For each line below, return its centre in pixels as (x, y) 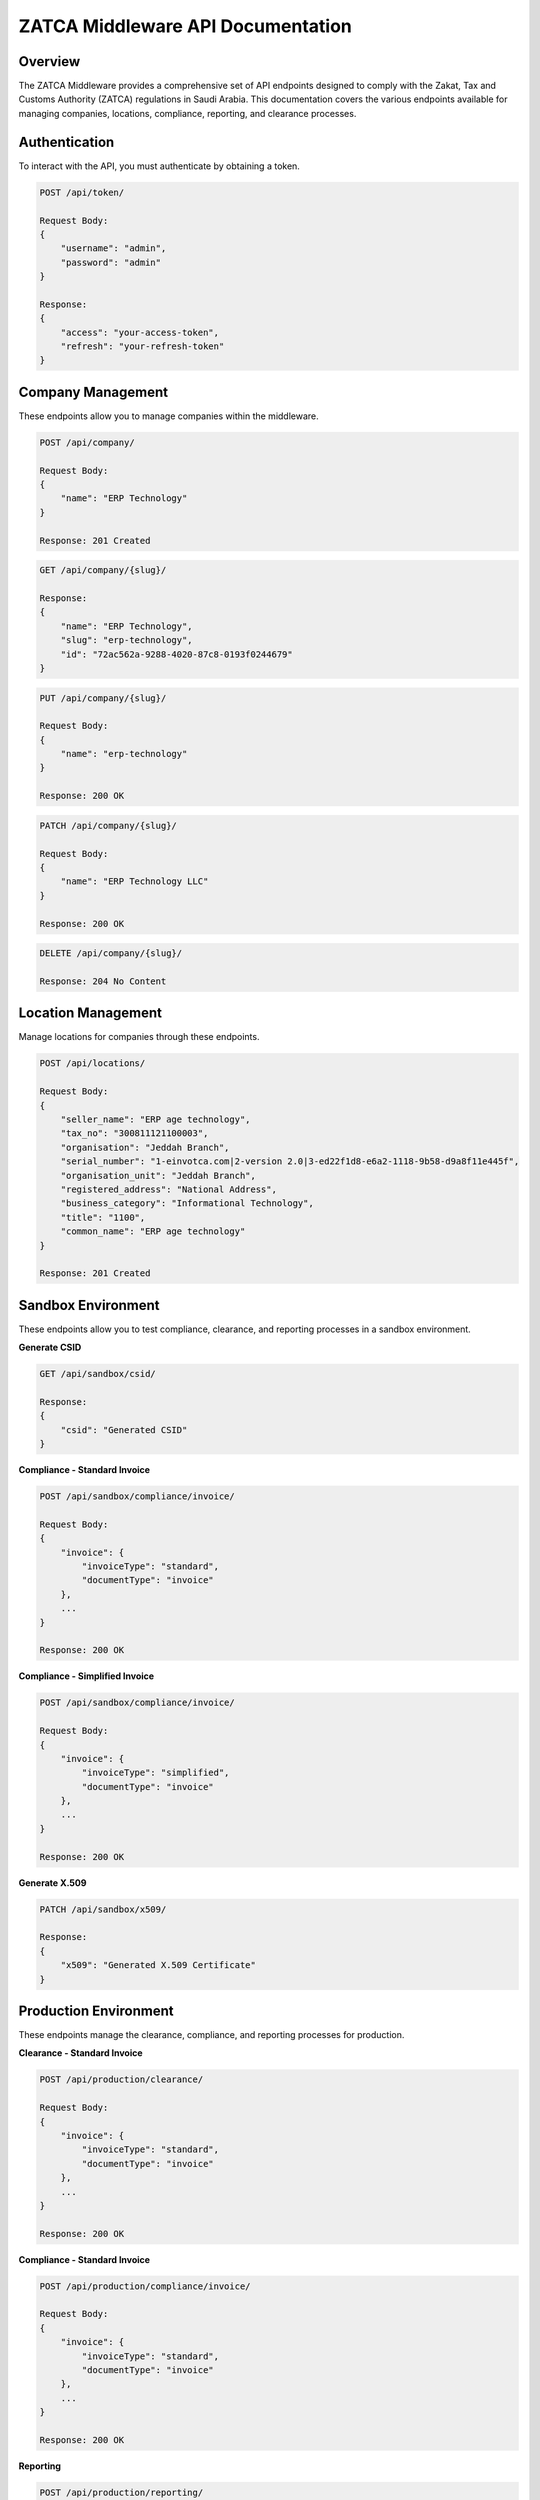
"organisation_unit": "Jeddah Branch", (158, 1175)
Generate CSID (50, 1347)
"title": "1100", (103, 1217)
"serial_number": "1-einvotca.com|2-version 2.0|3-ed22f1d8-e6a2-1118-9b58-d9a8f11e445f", (290, 1161)
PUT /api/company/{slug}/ (103, 698)
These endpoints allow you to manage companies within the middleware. (168, 416)
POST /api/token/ (82, 192)
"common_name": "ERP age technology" (153, 1231)
